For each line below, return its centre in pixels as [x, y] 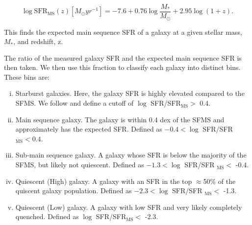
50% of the [219, 181]
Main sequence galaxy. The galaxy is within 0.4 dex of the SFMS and [120, 119]
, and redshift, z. [38, 41]
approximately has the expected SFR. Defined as [89, 129]
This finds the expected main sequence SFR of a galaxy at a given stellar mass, [123, 32]
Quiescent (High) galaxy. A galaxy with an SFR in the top [104, 181]
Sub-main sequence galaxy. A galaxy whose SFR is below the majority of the [131, 155]
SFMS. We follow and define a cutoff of [75, 103]
